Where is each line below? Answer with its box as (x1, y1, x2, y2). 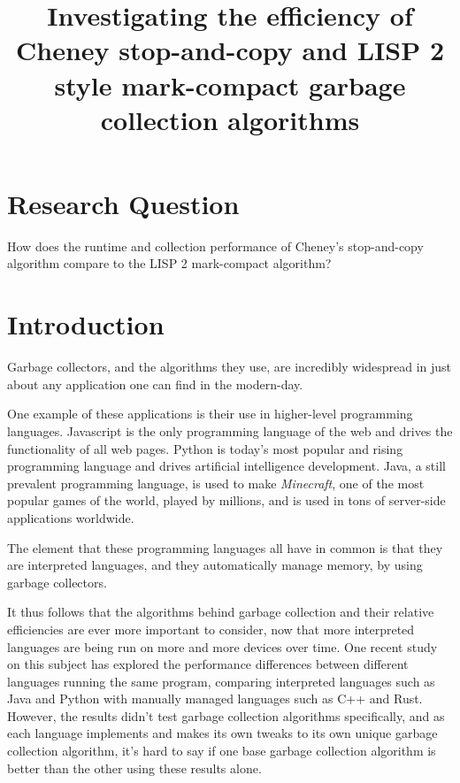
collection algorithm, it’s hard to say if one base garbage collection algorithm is (7, 741, 436, 760)
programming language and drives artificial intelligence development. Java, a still (7, 457, 446, 475)
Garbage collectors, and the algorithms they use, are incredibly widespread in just (7, 357, 452, 376)
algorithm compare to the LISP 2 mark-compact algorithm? (7, 254, 332, 273)
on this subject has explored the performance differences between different (7, 655, 409, 673)
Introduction (7, 306, 165, 342)
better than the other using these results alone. (7, 758, 262, 777)
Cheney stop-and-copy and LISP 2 (16, 32, 444, 68)
